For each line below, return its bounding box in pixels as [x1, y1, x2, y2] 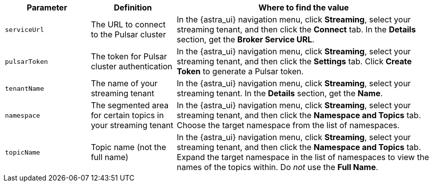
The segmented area [91, 100, 169, 110]
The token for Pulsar [91, 51, 167, 61]
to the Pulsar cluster [91, 29, 166, 39]
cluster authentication [91, 61, 172, 71]
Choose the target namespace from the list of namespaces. [176, 120, 400, 130]
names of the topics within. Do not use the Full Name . [176, 162, 378, 172]
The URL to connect [91, 19, 166, 29]
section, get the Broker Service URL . [176, 34, 314, 44]
